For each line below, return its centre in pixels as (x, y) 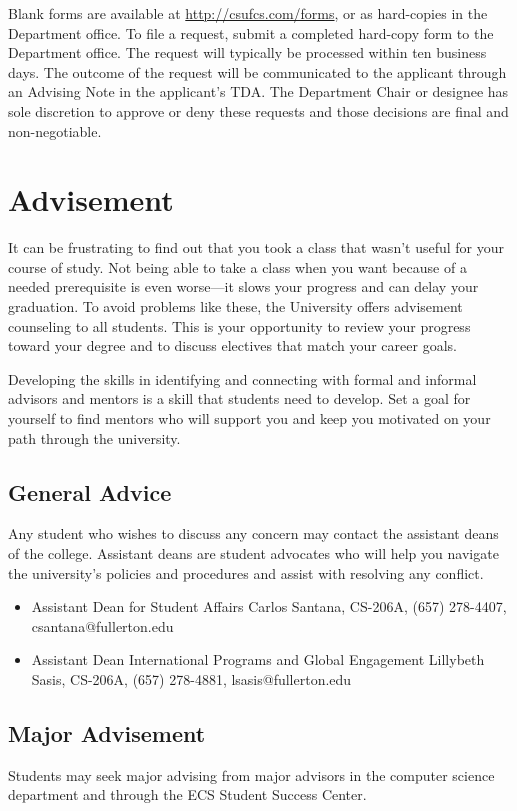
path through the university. (94, 437)
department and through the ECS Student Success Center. (187, 794)
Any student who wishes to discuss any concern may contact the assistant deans (253, 533)
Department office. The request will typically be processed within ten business (247, 52)
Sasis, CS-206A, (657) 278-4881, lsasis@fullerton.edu (191, 678)
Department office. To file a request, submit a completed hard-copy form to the (251, 32)
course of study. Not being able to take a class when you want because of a (237, 266)
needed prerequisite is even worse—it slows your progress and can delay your (243, 286)
